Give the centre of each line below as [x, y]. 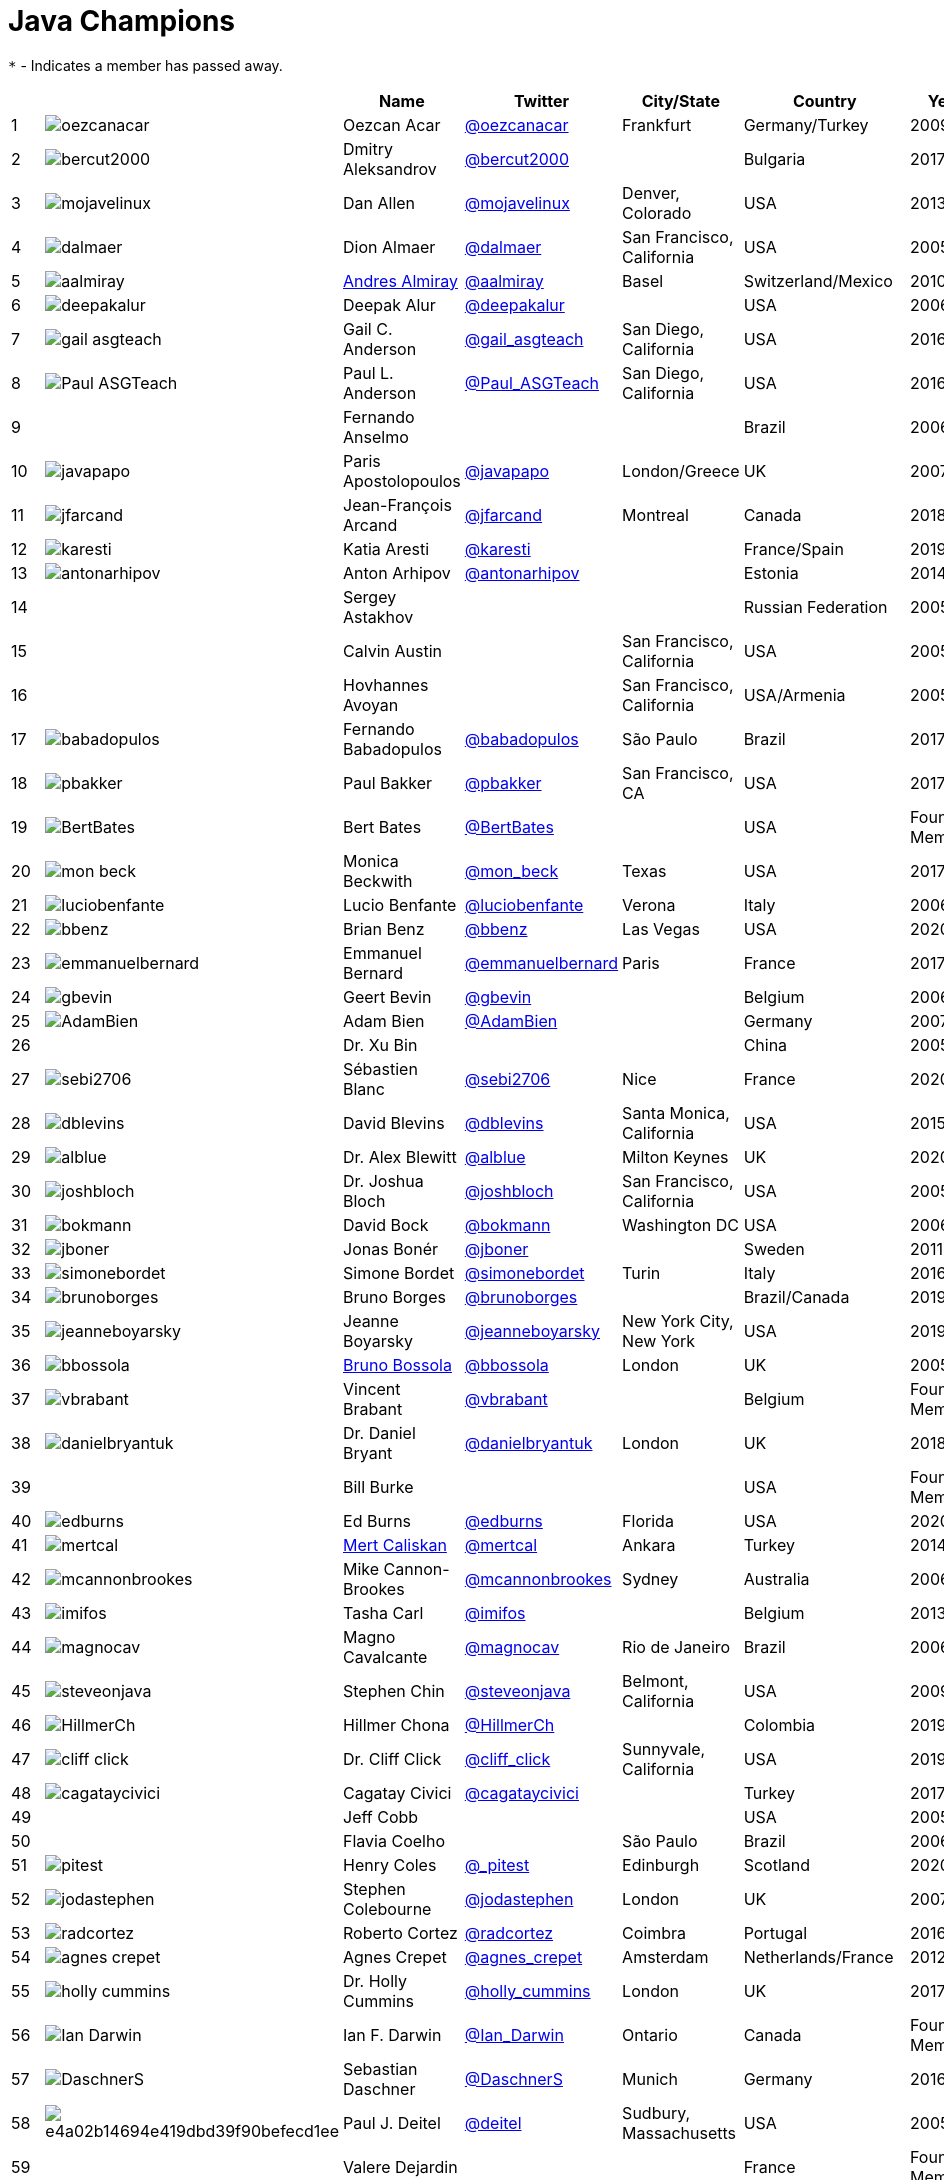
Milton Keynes [675, 1156]
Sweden [774, 1248]
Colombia [779, 1724]
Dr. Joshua [383, 1180]
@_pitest [497, 1864]
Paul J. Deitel [392, 2122]
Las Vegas [661, 928]
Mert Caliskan [395, 1544]
